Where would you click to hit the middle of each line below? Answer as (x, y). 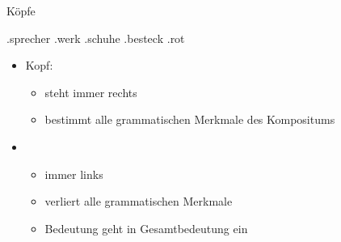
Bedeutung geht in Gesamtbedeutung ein (146, 228)
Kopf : (39, 65)
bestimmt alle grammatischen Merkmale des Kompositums (190, 119)
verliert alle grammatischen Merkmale (139, 201)
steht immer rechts (91, 92)
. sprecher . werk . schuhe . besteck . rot (96, 38)
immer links (74, 174)
